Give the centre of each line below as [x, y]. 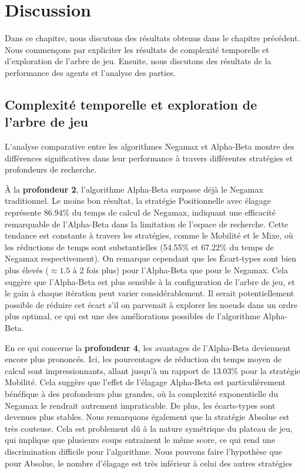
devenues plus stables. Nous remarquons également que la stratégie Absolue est [147, 417]
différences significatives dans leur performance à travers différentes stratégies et [149, 158]
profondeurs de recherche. [51, 169]
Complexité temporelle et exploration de [131, 104]
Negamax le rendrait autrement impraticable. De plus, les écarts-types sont [140, 405]
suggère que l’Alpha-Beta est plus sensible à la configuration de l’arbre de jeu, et [150, 281]
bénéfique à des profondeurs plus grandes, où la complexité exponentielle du [142, 393]
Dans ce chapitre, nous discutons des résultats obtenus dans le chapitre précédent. [152, 38]
